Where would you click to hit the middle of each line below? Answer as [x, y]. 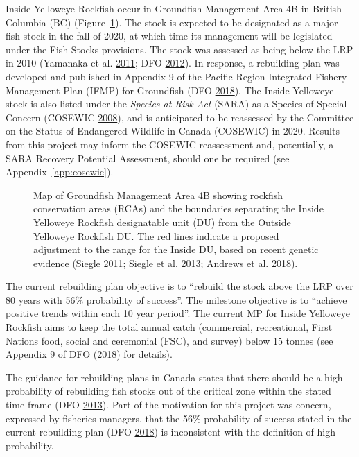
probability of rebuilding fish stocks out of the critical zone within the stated [168, 391]
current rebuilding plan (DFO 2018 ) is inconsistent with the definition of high [171, 432]
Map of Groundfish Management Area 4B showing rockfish [158, 195]
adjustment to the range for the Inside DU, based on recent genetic [176, 249]
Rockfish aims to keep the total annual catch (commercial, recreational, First [169, 327]
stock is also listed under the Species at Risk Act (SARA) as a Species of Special [176, 104]
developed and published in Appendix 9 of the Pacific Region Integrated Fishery [176, 76]
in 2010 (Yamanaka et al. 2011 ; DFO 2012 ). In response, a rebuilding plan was [173, 63]
